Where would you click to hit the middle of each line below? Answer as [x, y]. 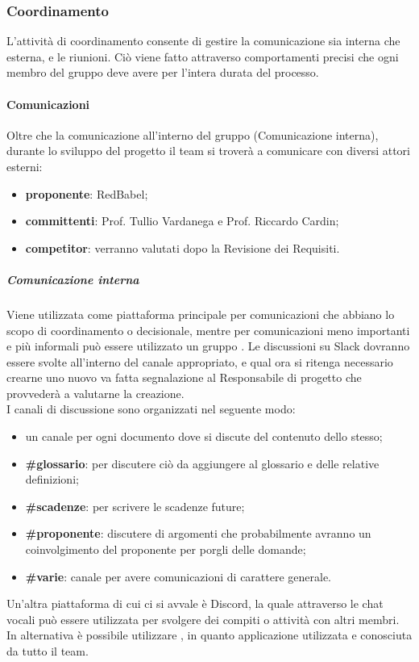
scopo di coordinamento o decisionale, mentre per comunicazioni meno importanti [208, 330]
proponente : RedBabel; [87, 193]
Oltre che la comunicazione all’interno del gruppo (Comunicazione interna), [193, 134]
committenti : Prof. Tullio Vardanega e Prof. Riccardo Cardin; [182, 221]
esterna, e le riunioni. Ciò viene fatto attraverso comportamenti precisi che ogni [203, 56]
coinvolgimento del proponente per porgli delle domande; [166, 549]
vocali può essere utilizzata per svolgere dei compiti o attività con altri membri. [203, 619]
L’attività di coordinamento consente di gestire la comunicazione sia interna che [203, 41]
